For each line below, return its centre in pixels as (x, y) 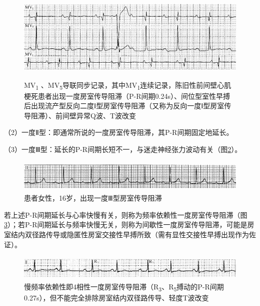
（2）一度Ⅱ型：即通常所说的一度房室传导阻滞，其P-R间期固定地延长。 (119, 132)
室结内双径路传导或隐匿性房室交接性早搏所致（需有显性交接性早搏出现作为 (126, 235)
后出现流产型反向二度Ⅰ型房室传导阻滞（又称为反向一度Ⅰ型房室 (124, 106)
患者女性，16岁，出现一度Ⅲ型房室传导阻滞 (93, 198)
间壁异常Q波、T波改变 (99, 115)
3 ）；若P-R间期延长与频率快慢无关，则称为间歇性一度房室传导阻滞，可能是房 (129, 224)
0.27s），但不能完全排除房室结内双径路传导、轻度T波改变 (116, 297)
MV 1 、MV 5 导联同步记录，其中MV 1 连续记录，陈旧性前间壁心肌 (128, 85)
